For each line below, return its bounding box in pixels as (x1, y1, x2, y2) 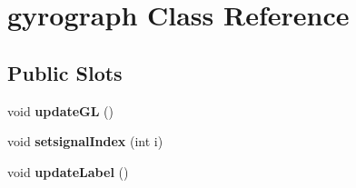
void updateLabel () (7, 162, 129, 181)
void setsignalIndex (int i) (7, 132, 163, 151)
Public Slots (7, 58, 123, 86)
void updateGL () (7, 101, 114, 120)
